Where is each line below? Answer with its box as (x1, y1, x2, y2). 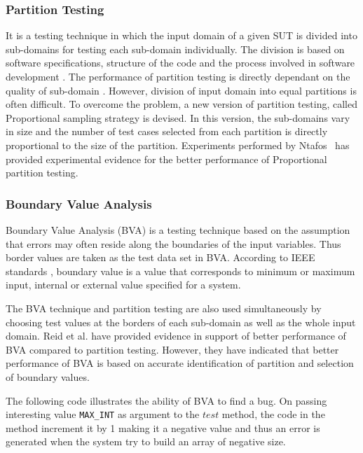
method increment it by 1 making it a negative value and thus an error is (6, 420, 320, 435)
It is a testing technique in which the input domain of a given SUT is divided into (6, 28, 357, 43)
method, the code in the (221, 407, 325, 421)
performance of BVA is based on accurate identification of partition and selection (6, 356, 354, 370)
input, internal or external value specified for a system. (6, 277, 241, 292)
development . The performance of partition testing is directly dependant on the (6, 69, 350, 83)
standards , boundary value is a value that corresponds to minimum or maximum (6, 263, 355, 278)
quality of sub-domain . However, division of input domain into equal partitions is (6, 83, 357, 97)
